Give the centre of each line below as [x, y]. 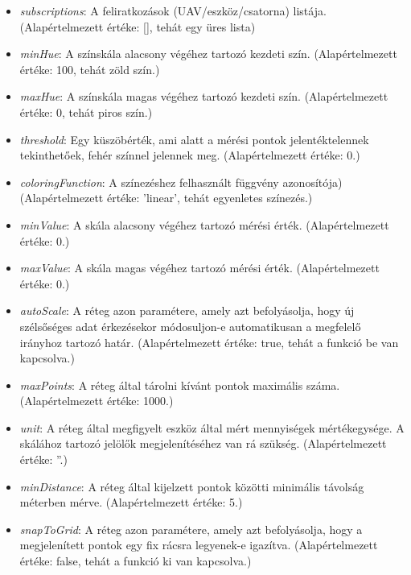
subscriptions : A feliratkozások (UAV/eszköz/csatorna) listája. [173, 10]
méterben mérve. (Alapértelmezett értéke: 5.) [131, 502]
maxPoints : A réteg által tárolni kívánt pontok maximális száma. [180, 385]
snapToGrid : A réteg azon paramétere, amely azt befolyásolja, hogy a [191, 529]
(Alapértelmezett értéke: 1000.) [97, 401]
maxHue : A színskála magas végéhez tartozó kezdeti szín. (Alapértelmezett [204, 96]
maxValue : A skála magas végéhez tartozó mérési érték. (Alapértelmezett [199, 268]
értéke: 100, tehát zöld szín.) [90, 69]
